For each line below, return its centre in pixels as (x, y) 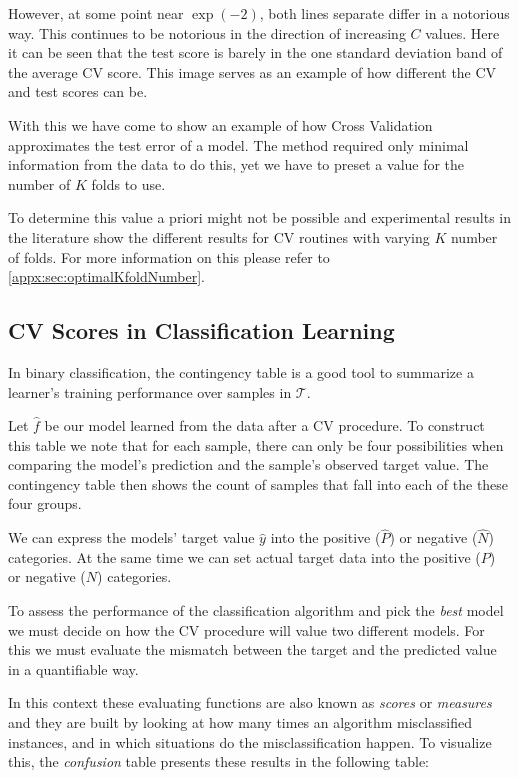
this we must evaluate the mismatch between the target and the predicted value (252, 649)
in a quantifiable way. (73, 668)
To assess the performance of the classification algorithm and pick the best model (256, 610)
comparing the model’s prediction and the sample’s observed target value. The (248, 464)
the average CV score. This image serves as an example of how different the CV (252, 71)
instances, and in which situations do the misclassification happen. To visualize (250, 741)
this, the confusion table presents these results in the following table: (218, 761)
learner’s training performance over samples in (150, 391)
